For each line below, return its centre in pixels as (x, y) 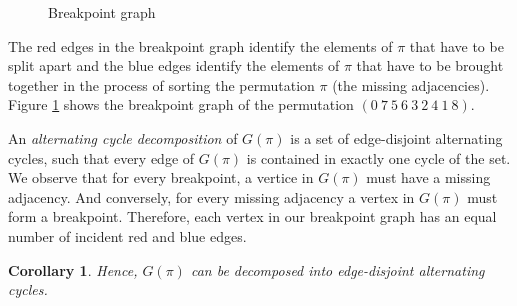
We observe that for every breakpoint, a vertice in (161, 177)
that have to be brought (430, 65)
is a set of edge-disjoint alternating (396, 137)
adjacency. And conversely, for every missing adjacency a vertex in (211, 196)
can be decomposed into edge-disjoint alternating (337, 269)
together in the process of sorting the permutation (161, 84)
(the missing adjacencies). (411, 84)
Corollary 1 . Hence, (73, 269)
